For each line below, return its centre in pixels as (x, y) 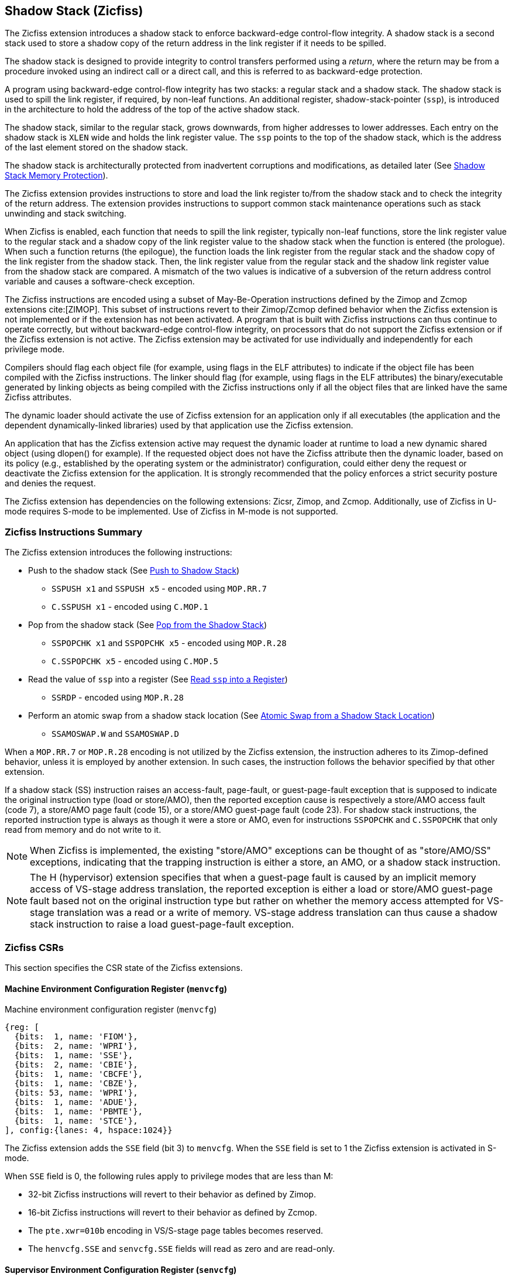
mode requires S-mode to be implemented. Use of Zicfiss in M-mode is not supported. (171, 512)
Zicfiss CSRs (34, 947)
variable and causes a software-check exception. (100, 282)
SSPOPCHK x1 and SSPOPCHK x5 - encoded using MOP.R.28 (169, 643)
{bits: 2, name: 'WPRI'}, (76, 1046)
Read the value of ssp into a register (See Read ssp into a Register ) (158, 679)
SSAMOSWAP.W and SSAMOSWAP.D (116, 734)
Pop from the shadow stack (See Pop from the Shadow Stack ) (148, 625)
